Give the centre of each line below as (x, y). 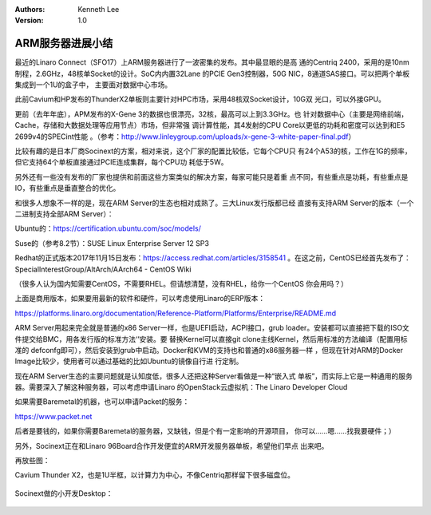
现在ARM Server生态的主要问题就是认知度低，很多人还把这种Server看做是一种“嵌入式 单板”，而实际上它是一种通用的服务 (214, 376)
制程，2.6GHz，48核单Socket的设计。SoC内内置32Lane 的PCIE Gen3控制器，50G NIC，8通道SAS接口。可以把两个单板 (212, 73)
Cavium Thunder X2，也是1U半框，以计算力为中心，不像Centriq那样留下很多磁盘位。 (155, 475)
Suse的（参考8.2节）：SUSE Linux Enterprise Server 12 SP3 (112, 243)
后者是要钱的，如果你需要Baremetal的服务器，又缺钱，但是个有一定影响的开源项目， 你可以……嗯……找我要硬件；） (205, 431)
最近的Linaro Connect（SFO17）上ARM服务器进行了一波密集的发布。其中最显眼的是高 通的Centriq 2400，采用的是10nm (212, 62)
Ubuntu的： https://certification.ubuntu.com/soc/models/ (108, 228)
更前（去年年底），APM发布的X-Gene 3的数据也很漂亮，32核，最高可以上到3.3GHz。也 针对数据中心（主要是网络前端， (212, 114)
